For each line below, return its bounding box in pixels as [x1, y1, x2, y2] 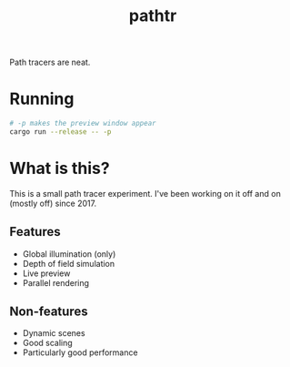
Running [9, 88, 75, 109]
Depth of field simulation [22, 258, 115, 269]
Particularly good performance [22, 347, 138, 358]
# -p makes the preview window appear [9, 119, 156, 128]
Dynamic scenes [22, 328, 85, 339]
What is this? [9, 158, 111, 178]
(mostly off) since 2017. [9, 198, 97, 209]
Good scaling [22, 338, 73, 349]
